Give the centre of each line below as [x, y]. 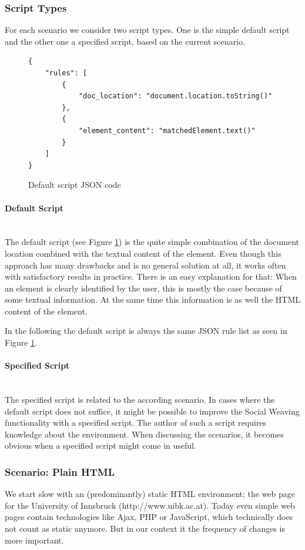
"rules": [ [66, 73]
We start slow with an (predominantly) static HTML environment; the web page [150, 494]
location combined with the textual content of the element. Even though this [143, 253]
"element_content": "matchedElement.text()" [167, 130]
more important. [34, 540]
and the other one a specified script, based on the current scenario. [125, 41]
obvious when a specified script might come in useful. [100, 445]
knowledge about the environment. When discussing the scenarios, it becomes [144, 434]
